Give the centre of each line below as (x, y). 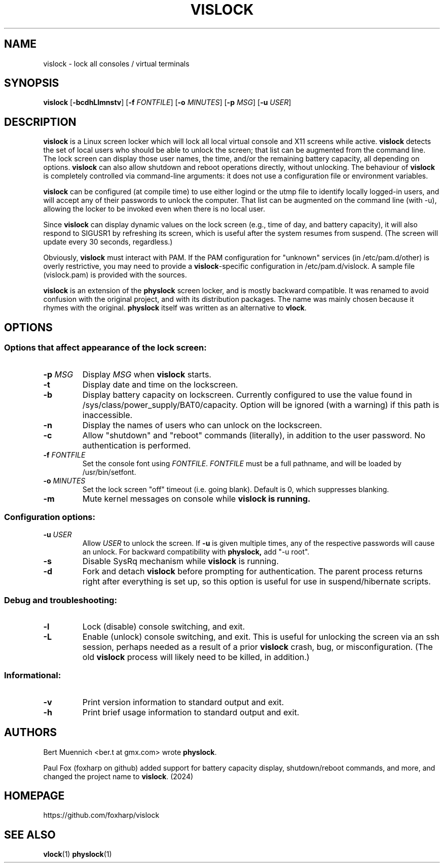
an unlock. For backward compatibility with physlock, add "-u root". (196, 552)
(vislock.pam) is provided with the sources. (115, 275)
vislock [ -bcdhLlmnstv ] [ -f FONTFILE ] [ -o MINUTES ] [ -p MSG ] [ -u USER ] (167, 102)
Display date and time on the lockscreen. (160, 384)
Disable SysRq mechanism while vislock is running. (180, 561)
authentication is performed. (137, 445)
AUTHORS (31, 733)
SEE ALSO (30, 835)
